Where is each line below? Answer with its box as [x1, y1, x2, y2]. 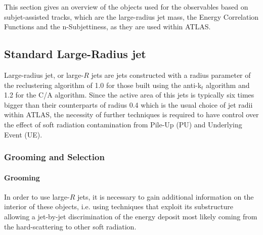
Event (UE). [4, 129, 42, 139]
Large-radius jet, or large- [4, 69, 84, 80]
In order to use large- [4, 191, 70, 202]
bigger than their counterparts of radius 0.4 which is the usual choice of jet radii [4, 99, 253, 110]
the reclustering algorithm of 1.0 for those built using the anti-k [4, 79, 202, 90]
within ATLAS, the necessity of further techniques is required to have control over [4, 109, 259, 120]
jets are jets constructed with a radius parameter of [91, 69, 251, 80]
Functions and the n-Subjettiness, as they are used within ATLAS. [4, 21, 211, 32]
